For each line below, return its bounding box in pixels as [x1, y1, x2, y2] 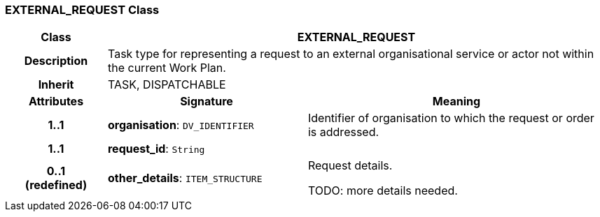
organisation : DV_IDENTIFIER [107, 118, 254, 133]
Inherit [38, 77, 74, 92]
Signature [180, 94, 233, 109]
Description [24, 54, 88, 68]
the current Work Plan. [107, 61, 226, 75]
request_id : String [107, 142, 205, 156]
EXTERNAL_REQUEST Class [5, 3, 160, 17]
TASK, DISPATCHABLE [107, 77, 226, 92]
